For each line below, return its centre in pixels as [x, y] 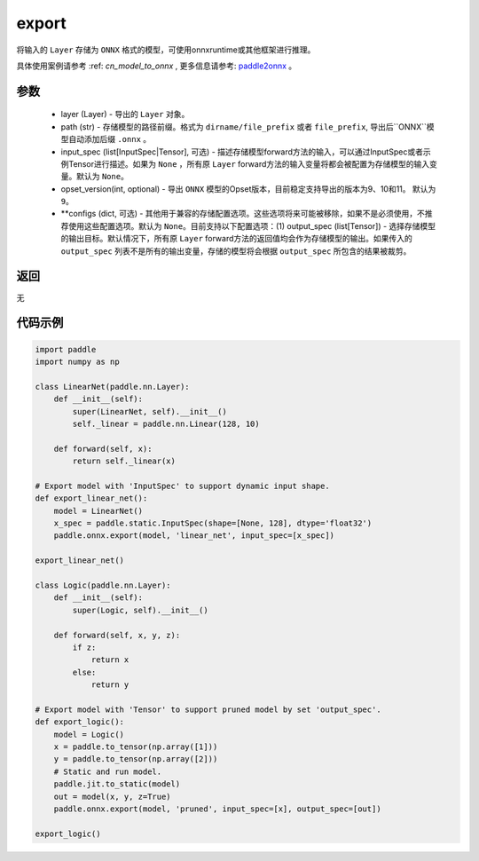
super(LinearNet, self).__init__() [150, 411]
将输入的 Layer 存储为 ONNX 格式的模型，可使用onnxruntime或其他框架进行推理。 [166, 50]
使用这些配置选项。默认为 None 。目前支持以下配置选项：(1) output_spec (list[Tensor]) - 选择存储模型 [252, 225]
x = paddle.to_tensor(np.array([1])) [136, 747]
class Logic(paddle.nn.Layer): [103, 585]
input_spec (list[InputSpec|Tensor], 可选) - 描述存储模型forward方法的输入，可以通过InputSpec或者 [242, 152]
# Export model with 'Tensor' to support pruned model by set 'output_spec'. [208, 709]
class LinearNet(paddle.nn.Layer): [112, 387]
